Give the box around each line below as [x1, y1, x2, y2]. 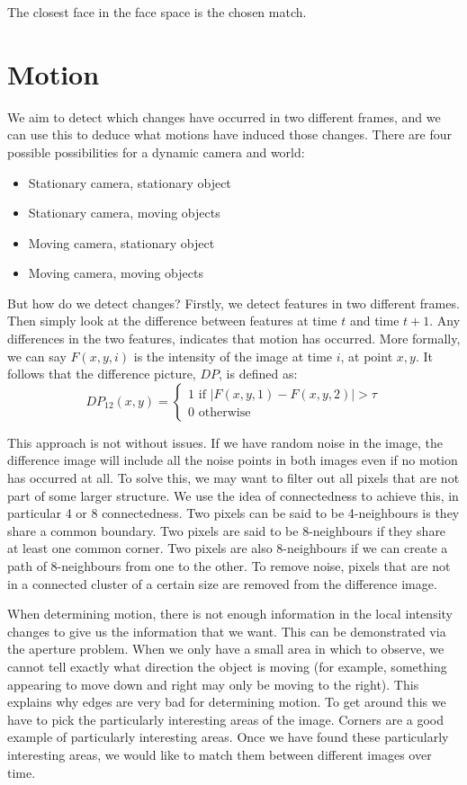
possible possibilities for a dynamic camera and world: [7, 142, 305, 161]
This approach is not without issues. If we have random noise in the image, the [7, 433, 443, 451]
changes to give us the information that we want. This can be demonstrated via [7, 621, 446, 640]
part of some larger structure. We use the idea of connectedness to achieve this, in [7, 486, 459, 504]
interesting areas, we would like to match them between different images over [7, 745, 432, 763]
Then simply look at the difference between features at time [7, 311, 337, 330]
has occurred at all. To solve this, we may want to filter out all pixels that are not [7, 468, 460, 487]
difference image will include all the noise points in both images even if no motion [7, 450, 458, 469]
